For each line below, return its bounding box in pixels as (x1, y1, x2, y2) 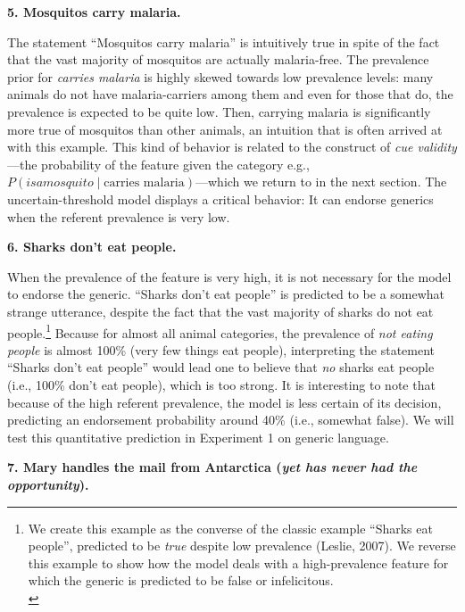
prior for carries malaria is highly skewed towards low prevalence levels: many (7, 67, 434, 86)
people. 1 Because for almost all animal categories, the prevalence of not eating (7, 320, 433, 342)
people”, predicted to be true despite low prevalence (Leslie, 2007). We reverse (28, 536, 456, 555)
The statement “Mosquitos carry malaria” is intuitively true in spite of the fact (7, 32, 440, 51)
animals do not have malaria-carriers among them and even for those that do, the (7, 85, 453, 103)
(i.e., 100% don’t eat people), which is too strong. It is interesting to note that (7, 375, 436, 393)
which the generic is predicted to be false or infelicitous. (28, 571, 334, 590)
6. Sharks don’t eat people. (7, 237, 177, 256)
